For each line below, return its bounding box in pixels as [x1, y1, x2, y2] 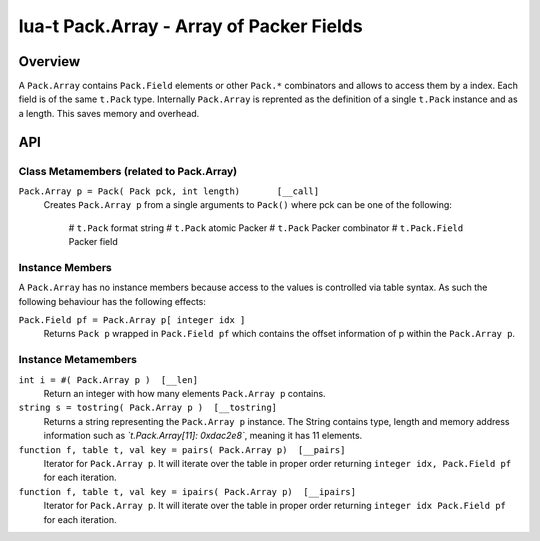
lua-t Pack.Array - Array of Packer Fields [18, 15, 364, 37]
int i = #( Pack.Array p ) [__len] [18, 374, 199, 385]
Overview [18, 53, 81, 70]
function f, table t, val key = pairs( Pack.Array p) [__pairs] [18, 444, 346, 455]
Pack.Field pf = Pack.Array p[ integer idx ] [18, 315, 246, 326]
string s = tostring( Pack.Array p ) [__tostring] [18, 402, 278, 414]
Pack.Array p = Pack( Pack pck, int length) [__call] [18, 186, 320, 197]
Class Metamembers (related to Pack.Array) [18, 164, 238, 178]
